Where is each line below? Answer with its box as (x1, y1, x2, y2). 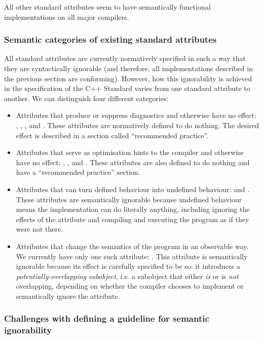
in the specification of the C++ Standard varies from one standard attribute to (4, 83, 250, 94)
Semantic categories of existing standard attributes (4, 33, 217, 46)
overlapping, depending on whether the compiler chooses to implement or (16, 281, 244, 291)
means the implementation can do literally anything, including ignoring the (16, 204, 250, 214)
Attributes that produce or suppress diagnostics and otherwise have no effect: (16, 110, 256, 120)
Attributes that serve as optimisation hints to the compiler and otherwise (16, 147, 244, 158)
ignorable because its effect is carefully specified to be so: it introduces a (16, 261, 241, 271)
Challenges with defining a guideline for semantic (4, 312, 209, 325)
